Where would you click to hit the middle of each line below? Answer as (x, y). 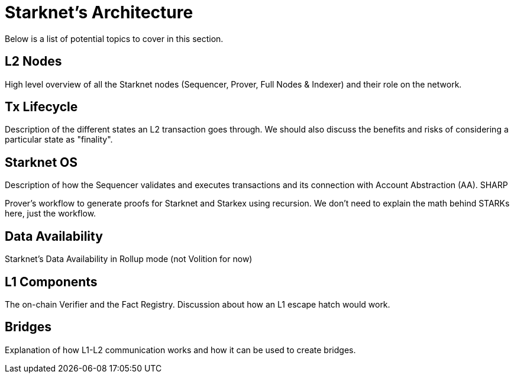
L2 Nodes (33, 62)
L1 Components (51, 282)
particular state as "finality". (59, 140)
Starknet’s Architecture (99, 12)
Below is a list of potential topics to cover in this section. (114, 38)
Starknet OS (41, 162)
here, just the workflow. (51, 214)
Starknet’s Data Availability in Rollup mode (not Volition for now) (129, 259)
